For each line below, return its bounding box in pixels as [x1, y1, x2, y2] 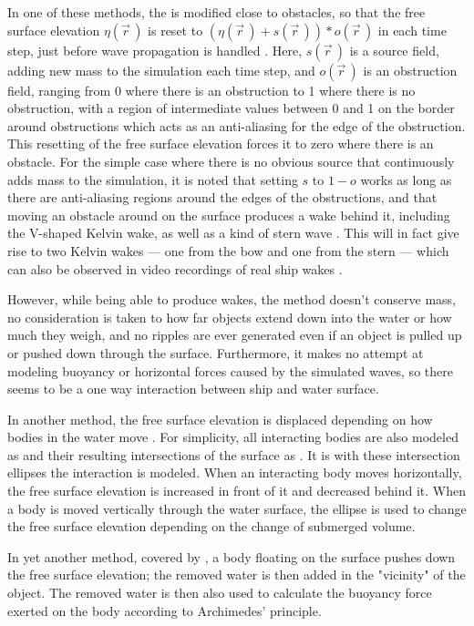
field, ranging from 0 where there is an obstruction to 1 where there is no [7, 80, 416, 99]
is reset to [148, 20, 203, 39]
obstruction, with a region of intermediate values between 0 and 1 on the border [7, 98, 455, 118]
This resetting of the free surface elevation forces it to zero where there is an [7, 134, 434, 153]
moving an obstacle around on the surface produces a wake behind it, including [7, 205, 450, 224]
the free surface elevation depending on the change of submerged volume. [7, 517, 416, 536]
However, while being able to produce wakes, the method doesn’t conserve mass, [7, 290, 456, 309]
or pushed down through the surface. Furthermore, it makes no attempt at [7, 343, 424, 362]
